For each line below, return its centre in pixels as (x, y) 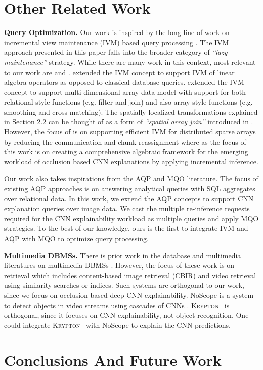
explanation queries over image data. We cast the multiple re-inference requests (127, 208)
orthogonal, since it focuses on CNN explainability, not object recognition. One (126, 315)
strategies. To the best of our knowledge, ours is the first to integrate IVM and (126, 228)
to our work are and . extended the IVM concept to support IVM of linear (119, 72)
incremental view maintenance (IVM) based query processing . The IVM (117, 42)
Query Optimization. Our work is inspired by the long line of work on (117, 32)
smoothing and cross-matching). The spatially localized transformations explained (131, 111)
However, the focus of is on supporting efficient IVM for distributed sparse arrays (130, 132)
